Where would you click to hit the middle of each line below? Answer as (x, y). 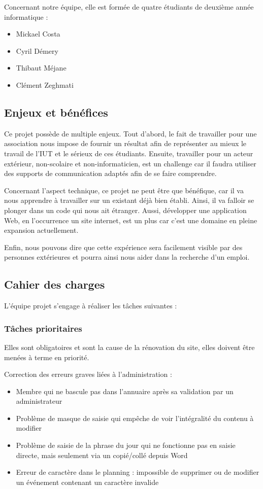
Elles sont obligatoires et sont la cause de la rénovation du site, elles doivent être (129, 347)
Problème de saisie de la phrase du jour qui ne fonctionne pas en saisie (126, 445)
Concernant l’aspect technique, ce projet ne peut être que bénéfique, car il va (124, 190)
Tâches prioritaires (43, 328)
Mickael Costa (38, 34)
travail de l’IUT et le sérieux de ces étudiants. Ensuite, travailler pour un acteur (129, 153)
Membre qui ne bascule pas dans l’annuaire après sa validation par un (125, 391)
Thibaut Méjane (41, 68)
